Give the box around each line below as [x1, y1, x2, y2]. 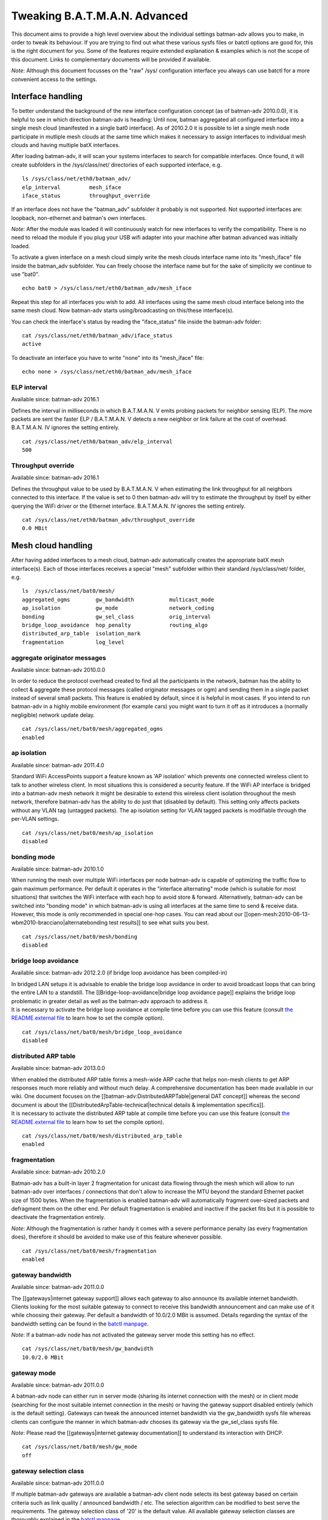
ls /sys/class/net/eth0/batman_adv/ [22, 175, 131, 182]
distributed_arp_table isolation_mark [22, 630, 141, 637]
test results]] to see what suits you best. [109, 919, 210, 927]
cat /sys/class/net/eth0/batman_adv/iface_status [22, 332, 173, 339]
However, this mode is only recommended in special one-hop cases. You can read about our [11, 911, 243, 918]
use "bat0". [11, 271, 39, 278]
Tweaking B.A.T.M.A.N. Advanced [11, 9, 188, 22]
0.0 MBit [22, 525, 48, 532]
